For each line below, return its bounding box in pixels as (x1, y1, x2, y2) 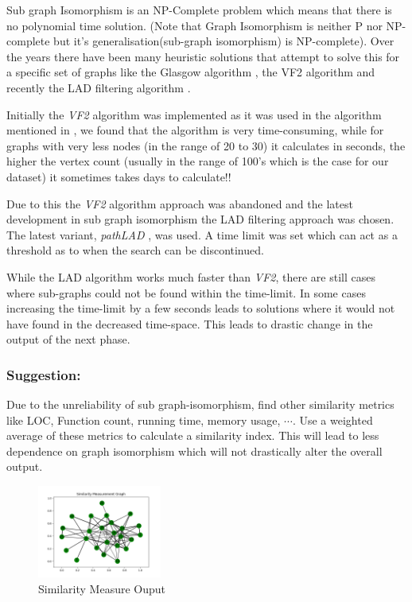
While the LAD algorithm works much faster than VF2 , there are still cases (6, 268, 375, 285)
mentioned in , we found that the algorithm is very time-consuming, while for (6, 122, 384, 138)
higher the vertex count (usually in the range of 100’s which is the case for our (6, 153, 389, 169)
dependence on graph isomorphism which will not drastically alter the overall (6, 442, 383, 459)
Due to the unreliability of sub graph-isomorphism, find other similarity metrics (6, 396, 395, 413)
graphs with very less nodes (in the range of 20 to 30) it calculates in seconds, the (6, 137, 406, 153)
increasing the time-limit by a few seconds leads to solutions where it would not (6, 300, 395, 317)
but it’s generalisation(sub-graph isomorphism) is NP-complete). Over (53, 33, 395, 49)
